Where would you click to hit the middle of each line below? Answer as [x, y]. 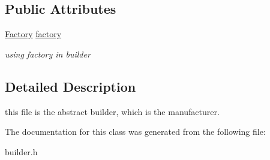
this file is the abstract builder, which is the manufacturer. [112, 111]
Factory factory [33, 34]
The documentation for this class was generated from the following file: [135, 132]
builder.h [21, 151]
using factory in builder [48, 54]
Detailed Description [70, 86]
